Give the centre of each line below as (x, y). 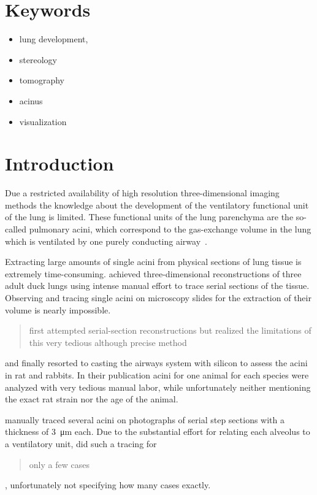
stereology (38, 59)
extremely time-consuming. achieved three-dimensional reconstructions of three (153, 273)
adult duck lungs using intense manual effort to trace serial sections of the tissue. (157, 286)
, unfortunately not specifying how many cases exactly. (108, 485)
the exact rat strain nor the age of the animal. (92, 399)
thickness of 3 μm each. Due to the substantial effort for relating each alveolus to (158, 432)
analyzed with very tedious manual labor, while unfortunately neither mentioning (158, 387)
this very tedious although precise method (108, 342)
